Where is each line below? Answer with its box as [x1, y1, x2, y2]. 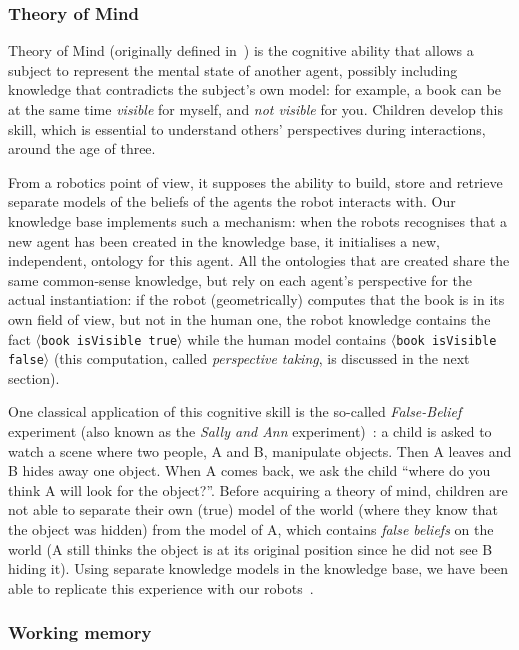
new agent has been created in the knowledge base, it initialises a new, [8, 230, 440, 251]
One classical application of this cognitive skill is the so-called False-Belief [8, 401, 462, 422]
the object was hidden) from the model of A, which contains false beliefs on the [8, 519, 494, 539]
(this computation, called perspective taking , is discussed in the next [53, 348, 470, 369]
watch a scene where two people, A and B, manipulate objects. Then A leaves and [8, 440, 512, 461]
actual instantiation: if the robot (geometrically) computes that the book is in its [8, 289, 505, 310]
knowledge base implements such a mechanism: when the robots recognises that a [8, 210, 508, 231]
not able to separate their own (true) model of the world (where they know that [8, 499, 498, 520]
